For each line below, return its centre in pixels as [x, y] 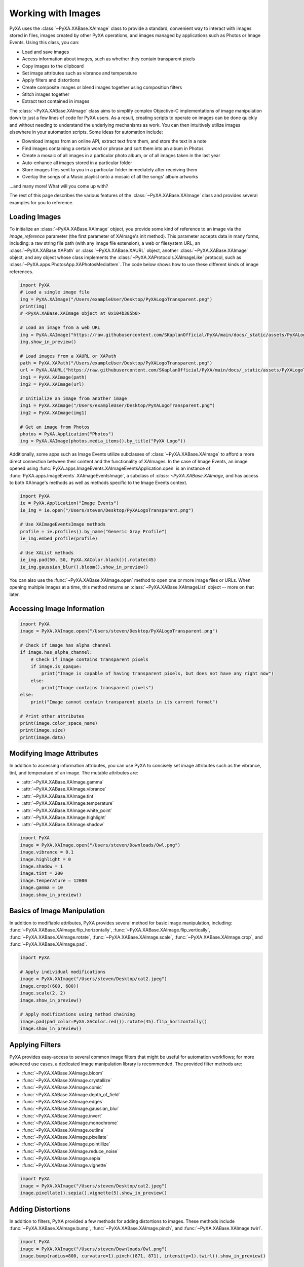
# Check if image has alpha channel [66, 645]
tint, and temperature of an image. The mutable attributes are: [74, 772]
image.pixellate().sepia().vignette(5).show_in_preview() [93, 1193]
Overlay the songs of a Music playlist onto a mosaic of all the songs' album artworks [110, 177]
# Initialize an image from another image [73, 399]
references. [22, 272]
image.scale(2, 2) [43, 993]
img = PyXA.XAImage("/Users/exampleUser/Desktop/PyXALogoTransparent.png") [116, 299]
